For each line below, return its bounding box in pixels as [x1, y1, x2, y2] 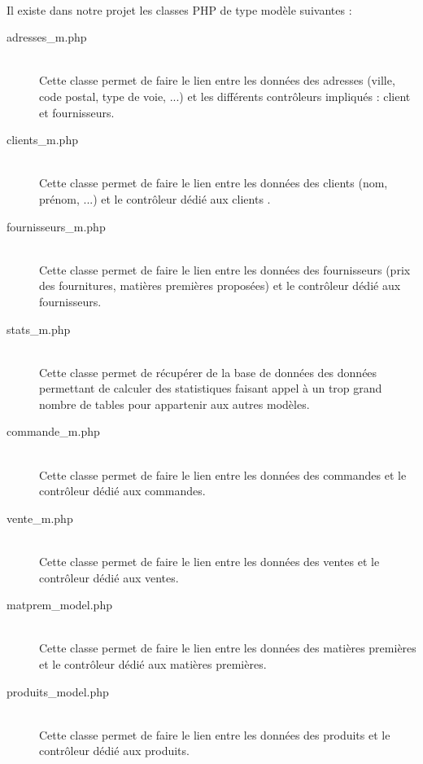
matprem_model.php [7, 596, 112, 613]
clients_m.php [7, 131, 78, 148]
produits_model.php [7, 683, 109, 700]
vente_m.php [7, 509, 73, 526]
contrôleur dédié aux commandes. [39, 482, 206, 499]
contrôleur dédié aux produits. [39, 742, 190, 759]
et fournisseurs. [39, 103, 115, 121]
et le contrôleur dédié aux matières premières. [39, 656, 267, 672]
